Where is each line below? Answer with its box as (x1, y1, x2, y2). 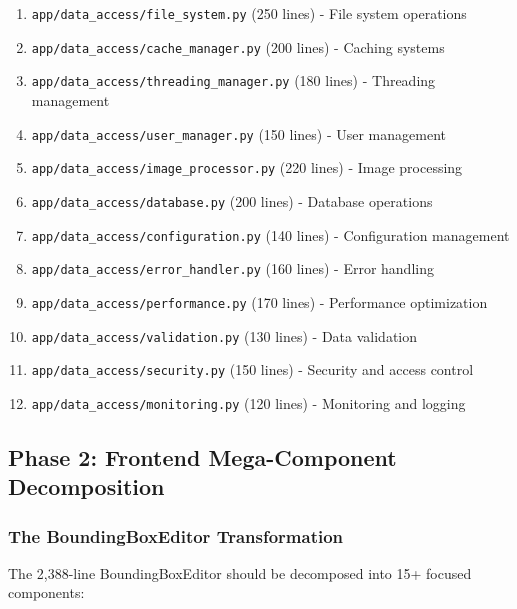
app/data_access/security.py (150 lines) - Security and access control (31, 359, 474, 380)
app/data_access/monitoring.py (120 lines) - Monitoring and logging (31, 392, 466, 413)
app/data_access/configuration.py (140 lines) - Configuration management (31, 224, 510, 245)
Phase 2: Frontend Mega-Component (8, 441, 397, 472)
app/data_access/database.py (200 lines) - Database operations (31, 190, 433, 211)
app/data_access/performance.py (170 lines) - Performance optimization (31, 291, 488, 312)
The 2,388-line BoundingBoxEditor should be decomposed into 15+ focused (8, 562, 472, 583)
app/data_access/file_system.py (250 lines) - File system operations (31, 3, 467, 23)
